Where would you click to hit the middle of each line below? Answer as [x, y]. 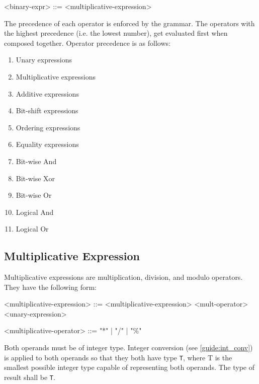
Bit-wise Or [34, 195]
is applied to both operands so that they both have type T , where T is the [118, 357]
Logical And [35, 212]
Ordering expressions [48, 127]
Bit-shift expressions [47, 110]
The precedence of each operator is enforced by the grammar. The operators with [129, 23]
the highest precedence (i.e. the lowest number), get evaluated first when [116, 33]
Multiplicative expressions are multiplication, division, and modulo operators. [123, 277]
